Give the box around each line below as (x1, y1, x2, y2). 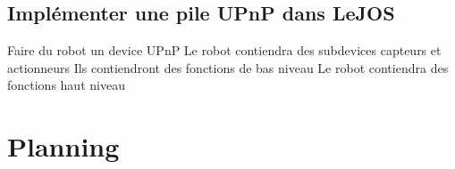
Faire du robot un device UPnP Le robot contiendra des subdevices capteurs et (7, 41, 442, 60)
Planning (7, 128, 120, 165)
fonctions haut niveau (7, 76, 125, 94)
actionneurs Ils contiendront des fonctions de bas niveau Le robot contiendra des (7, 58, 449, 76)
